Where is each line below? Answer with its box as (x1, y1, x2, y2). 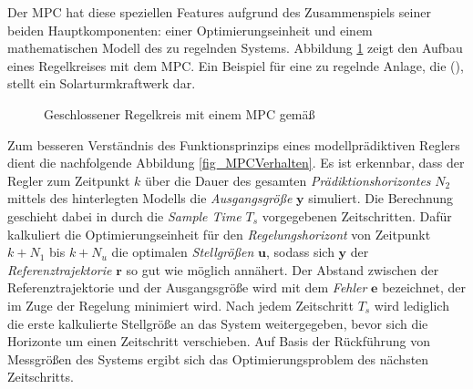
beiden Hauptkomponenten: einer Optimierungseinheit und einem (7, 20, 373, 39)
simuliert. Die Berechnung (308, 189, 454, 208)
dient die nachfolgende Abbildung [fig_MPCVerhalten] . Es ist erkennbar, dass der (7, 153, 465, 172)
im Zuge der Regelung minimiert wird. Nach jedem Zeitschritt (7, 295, 354, 314)
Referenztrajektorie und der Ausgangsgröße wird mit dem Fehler (7, 278, 367, 297)
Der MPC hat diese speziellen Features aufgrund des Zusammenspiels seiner (7, 3, 431, 21)
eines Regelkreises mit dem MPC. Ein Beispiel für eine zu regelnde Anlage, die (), (7, 56, 464, 75)
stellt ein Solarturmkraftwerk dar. (7, 74, 196, 93)
